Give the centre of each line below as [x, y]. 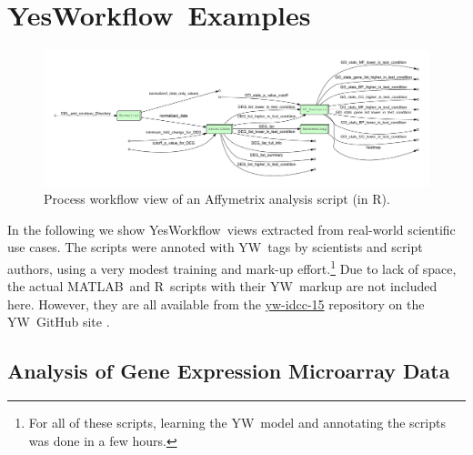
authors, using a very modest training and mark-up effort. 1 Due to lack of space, [232, 267]
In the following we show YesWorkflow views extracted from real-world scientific [231, 229]
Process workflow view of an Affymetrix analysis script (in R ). [217, 199]
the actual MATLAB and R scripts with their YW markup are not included [222, 286]
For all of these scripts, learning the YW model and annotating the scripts [237, 423]
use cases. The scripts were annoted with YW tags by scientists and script [215, 247]
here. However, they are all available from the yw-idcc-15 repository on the [216, 303]
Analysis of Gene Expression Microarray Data [229, 371]
